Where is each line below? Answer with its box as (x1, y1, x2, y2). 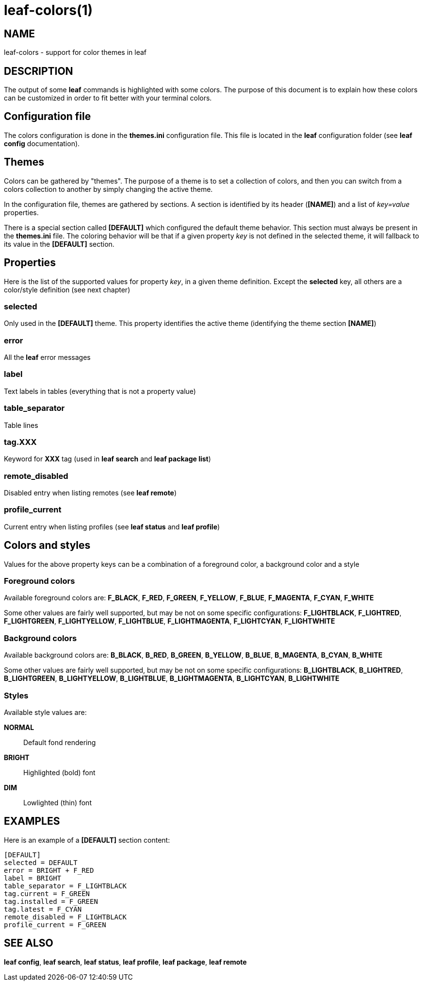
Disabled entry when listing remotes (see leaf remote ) (4, 489, 177, 497)
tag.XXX (4, 437, 37, 447)
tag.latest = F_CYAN (4, 905, 82, 913)
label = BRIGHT (4, 874, 62, 882)
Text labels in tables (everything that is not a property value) (4, 387, 196, 395)
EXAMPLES (4, 815, 60, 828)
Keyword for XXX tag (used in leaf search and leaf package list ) (4, 455, 211, 463)
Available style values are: (4, 708, 87, 716)
